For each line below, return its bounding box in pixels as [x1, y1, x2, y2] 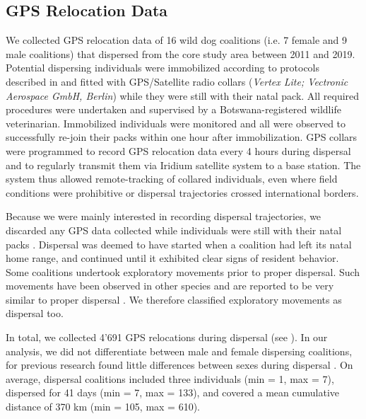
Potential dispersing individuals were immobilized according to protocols [6, 60, 320, 75]
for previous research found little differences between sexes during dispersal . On [6, 357, 353, 372]
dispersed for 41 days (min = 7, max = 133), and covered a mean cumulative [6, 385, 340, 400]
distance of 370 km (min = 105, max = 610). [6, 399, 201, 414]
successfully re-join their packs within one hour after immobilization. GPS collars [6, 130, 358, 144]
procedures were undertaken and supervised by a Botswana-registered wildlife [6, 102, 341, 117]
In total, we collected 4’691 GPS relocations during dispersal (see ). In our [6, 330, 328, 345]
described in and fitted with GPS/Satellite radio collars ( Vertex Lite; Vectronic [6, 74, 348, 88]
